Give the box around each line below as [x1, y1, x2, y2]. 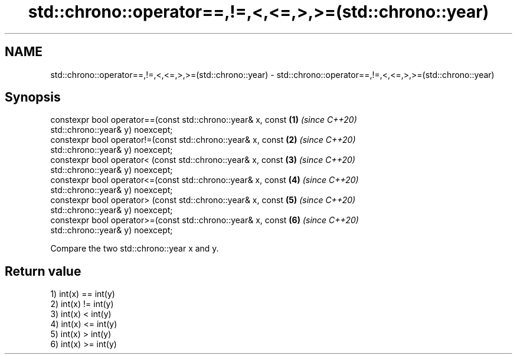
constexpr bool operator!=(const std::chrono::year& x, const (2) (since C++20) [50, 135, 356, 145]
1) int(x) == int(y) [50, 289, 115, 299]
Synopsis [5, 90, 61, 105]
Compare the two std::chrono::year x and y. [50, 243, 219, 254]
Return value [5, 263, 81, 279]
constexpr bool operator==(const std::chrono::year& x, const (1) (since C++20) [50, 115, 357, 125]
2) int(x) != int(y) [50, 299, 114, 309]
